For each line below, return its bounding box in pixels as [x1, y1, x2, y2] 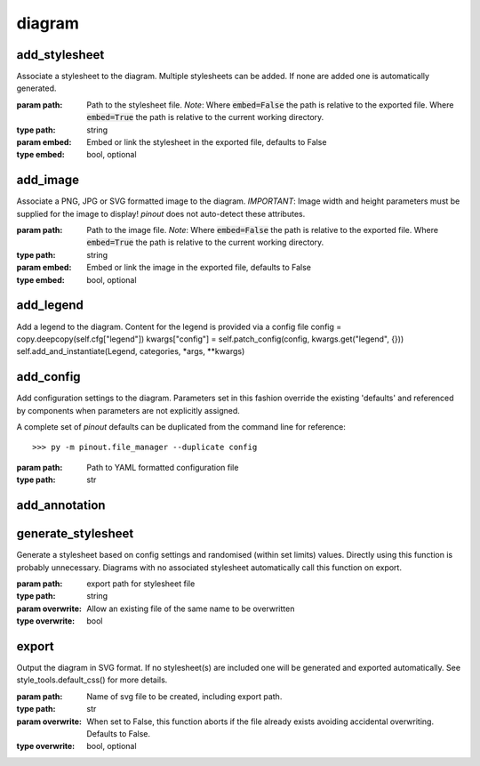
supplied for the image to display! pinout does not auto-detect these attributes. [16, 208, 306, 219]
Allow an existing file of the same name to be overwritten [86, 603, 295, 614]
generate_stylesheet [16, 526, 134, 542]
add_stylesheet [16, 47, 105, 62]
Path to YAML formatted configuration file [86, 462, 239, 472]
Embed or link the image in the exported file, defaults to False [86, 262, 311, 273]
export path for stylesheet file [86, 578, 196, 589]
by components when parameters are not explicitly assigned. [16, 405, 240, 415]
